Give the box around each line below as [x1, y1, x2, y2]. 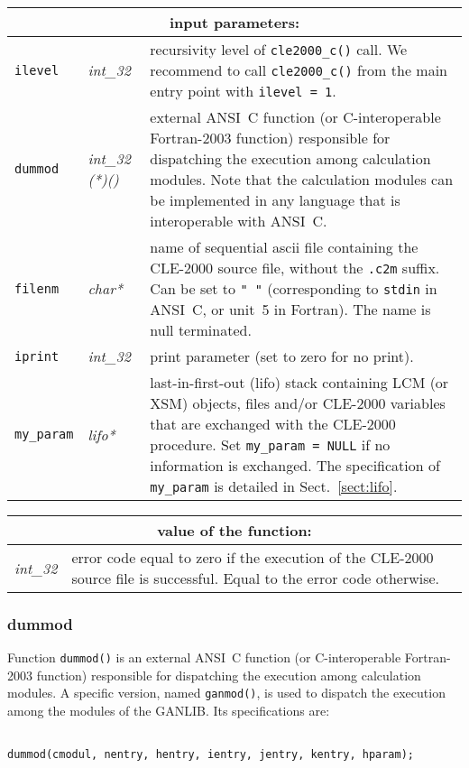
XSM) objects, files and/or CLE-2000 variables [150, 393, 446, 413]
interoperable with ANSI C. [150, 210, 327, 231]
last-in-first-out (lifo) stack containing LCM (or [150, 372, 449, 393]
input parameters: [169, 12, 300, 32]
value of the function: [157, 520, 312, 541]
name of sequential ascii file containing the [150, 236, 418, 257]
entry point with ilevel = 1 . [150, 80, 336, 101]
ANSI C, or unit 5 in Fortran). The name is [150, 299, 431, 319]
